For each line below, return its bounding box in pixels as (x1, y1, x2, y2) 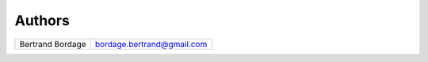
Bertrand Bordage (19, 38, 86, 49)
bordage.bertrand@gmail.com (95, 38, 208, 49)
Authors (14, 12, 71, 29)
